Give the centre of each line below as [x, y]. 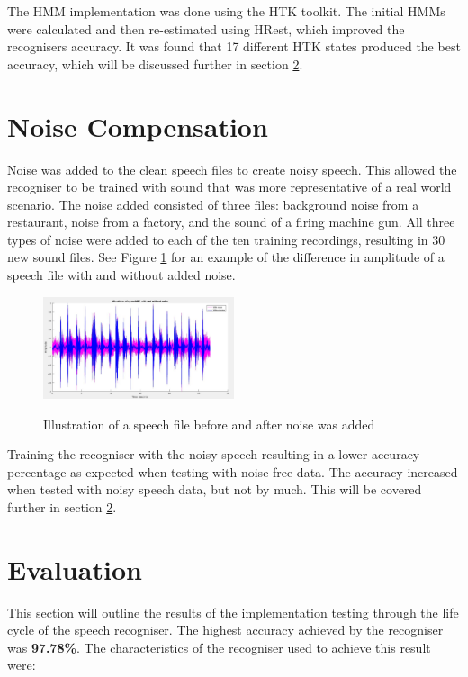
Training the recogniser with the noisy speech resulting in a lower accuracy [214, 454]
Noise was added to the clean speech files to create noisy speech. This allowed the [232, 169]
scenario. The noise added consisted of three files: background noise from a [213, 204]
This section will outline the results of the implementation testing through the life [233, 612]
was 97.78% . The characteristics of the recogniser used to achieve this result [219, 647]
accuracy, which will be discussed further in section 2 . [155, 63]
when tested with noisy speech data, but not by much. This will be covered [215, 489]
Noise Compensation [138, 126]
